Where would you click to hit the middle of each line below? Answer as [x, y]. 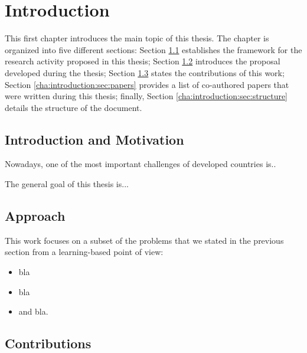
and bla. [33, 311]
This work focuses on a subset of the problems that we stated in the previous [144, 240]
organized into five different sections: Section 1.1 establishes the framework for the [153, 49]
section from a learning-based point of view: [84, 252]
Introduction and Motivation [94, 139]
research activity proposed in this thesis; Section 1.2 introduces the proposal [143, 61]
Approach [35, 216]
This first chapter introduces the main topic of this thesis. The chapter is [137, 38]
